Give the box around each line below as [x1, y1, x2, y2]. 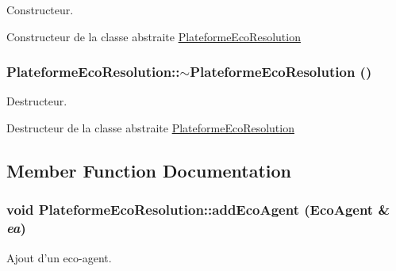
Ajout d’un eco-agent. [6, 249, 112, 265]
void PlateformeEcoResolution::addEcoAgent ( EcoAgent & [6, 200, 390, 219]
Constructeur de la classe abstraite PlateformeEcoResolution [6, 28, 301, 44]
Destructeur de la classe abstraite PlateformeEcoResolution [6, 120, 294, 135]
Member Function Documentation [6, 158, 292, 182]
